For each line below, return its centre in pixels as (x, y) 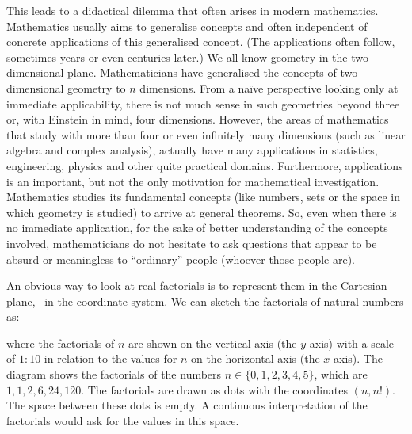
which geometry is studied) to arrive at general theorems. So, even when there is (202, 212)
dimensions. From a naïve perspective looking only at (269, 88)
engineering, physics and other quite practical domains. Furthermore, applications (205, 165)
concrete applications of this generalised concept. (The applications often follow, (201, 42)
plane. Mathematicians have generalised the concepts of (202, 72)
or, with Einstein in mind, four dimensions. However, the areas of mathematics (198, 119)
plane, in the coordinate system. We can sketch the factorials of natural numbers (205, 301)
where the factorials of (61, 343)
